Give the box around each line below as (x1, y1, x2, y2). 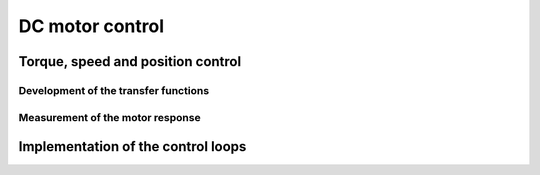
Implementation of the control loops (18, 138, 247, 155)
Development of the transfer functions (18, 83, 210, 97)
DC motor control (18, 15, 165, 37)
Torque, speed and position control (18, 53, 242, 70)
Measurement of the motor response (18, 110, 201, 124)
